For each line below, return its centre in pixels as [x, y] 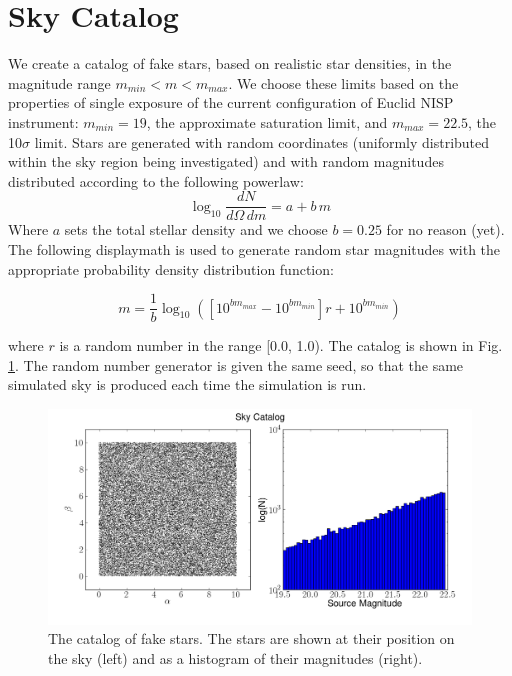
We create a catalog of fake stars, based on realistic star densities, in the [230, 63]
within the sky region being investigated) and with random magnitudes [226, 161]
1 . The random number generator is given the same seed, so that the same [236, 364]
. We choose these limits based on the [343, 82]
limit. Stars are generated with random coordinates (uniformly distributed [262, 141]
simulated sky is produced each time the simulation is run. [187, 384]
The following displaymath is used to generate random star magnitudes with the [254, 248]
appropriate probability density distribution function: [171, 268]
